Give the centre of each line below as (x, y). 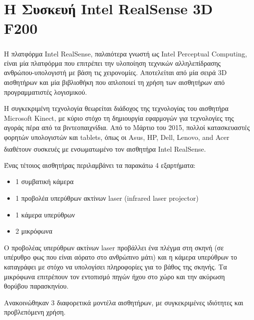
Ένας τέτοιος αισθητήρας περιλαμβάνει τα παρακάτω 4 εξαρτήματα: (100, 165)
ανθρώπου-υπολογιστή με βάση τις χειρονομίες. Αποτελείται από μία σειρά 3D (115, 72)
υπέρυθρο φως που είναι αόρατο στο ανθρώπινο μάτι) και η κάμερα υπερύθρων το (121, 257)
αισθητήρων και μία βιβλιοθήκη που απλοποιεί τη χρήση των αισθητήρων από (114, 82)
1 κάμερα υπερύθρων (45, 214)
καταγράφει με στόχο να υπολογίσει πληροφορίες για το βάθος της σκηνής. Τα (115, 267)
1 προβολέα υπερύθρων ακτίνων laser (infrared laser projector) (107, 198)
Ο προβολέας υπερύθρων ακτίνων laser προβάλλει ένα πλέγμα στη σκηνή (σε (114, 247)
